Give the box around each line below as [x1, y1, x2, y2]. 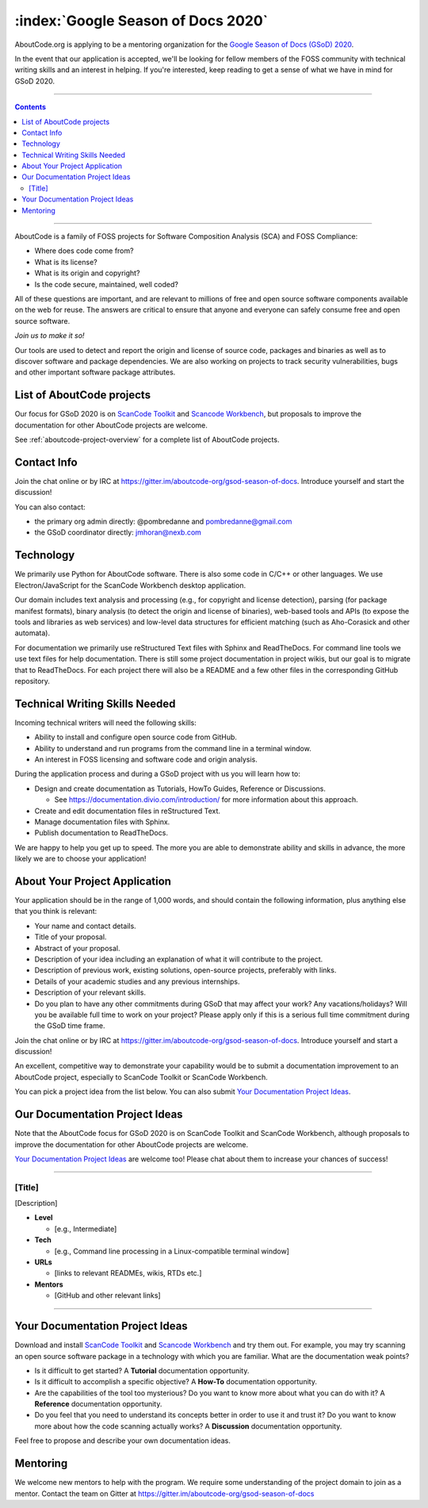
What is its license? [34, 257, 98, 267]
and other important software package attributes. [14, 367, 176, 377]
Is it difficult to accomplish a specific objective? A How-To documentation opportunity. [34, 1377, 317, 1387]
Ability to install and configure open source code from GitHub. [34, 732, 238, 742]
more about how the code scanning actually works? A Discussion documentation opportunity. [34, 1421, 342, 1431]
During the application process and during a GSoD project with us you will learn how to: [14, 769, 300, 779]
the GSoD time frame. [34, 1021, 105, 1030]
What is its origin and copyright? [34, 268, 140, 278]
